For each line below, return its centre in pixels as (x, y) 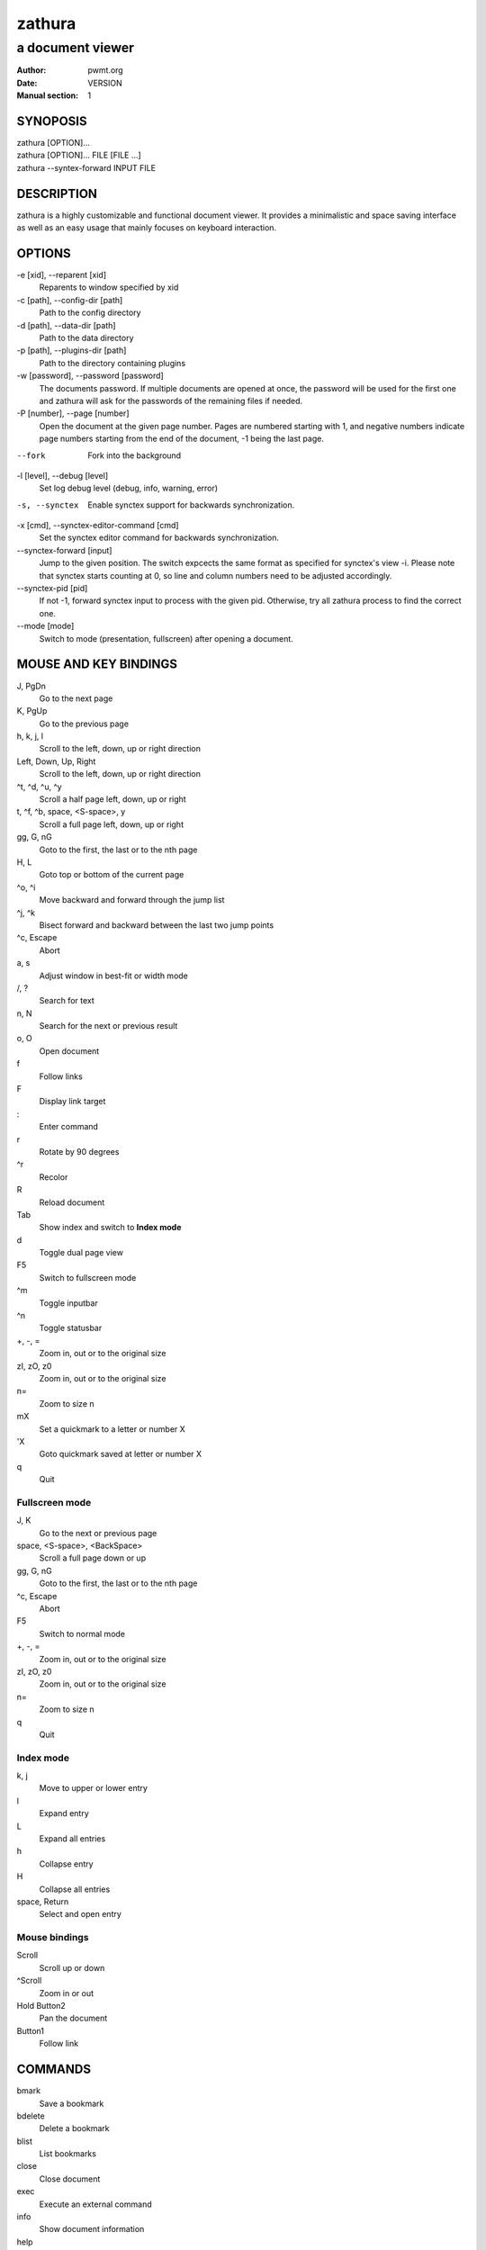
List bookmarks (67, 2154)
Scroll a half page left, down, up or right (112, 799)
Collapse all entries (75, 1889)
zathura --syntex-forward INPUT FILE (86, 167)
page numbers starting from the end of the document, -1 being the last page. (181, 439)
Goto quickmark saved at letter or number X (121, 1454)
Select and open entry (80, 1914)
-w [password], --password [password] (90, 376)
